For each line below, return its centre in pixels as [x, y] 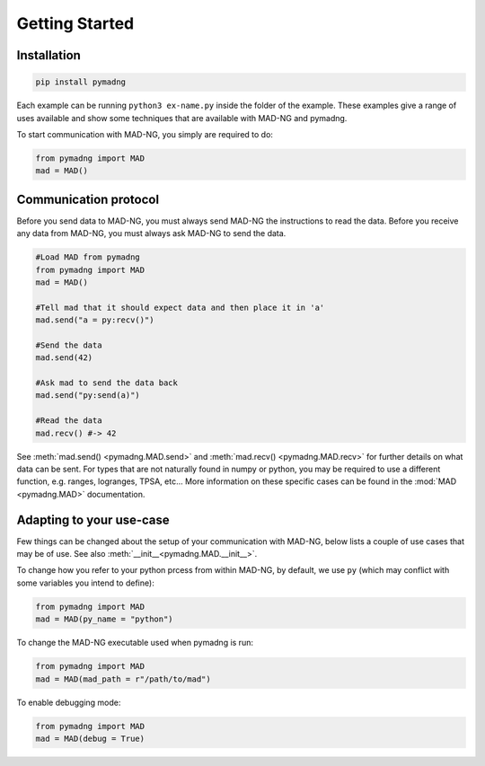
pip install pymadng [80, 82]
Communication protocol [88, 199]
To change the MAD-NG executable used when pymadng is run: [135, 643]
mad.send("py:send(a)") [88, 396]
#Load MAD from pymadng [88, 257]
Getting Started [75, 23]
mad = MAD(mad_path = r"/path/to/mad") [123, 679]
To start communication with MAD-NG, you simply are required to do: [145, 134]
